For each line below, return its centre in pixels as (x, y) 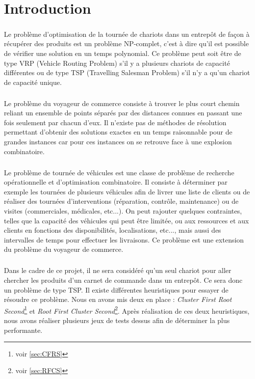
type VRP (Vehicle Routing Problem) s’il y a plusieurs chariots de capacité (117, 63)
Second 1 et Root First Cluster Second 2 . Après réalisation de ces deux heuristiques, (127, 310)
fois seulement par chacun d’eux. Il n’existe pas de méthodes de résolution (115, 122)
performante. (23, 330)
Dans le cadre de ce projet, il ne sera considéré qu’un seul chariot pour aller (118, 270)
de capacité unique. (33, 82)
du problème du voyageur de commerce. (64, 249)
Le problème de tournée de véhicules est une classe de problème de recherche (119, 172)
